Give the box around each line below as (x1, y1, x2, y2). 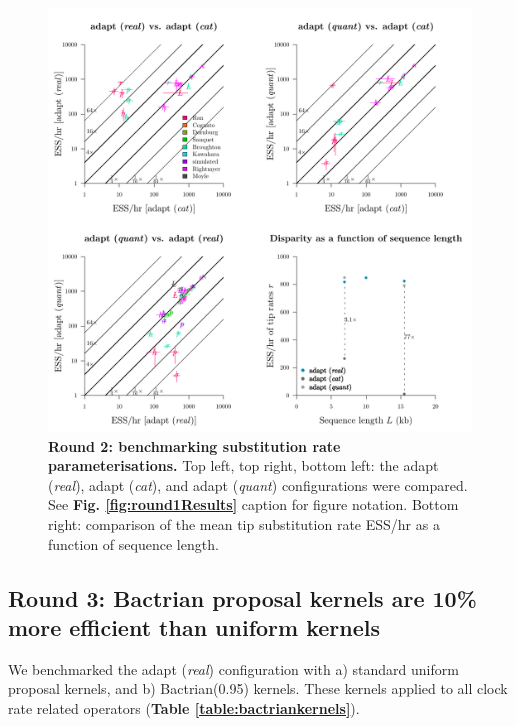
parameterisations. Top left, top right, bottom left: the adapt (48, 455, 439, 476)
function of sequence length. (48, 533, 219, 554)
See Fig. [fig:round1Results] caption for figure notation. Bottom (48, 494, 459, 515)
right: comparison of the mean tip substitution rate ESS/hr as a (48, 513, 440, 534)
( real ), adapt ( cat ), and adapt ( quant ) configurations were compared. (48, 474, 468, 495)
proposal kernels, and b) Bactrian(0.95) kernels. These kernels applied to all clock (8, 678, 508, 699)
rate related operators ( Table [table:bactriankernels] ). (8, 697, 360, 718)
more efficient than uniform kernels (8, 611, 381, 642)
